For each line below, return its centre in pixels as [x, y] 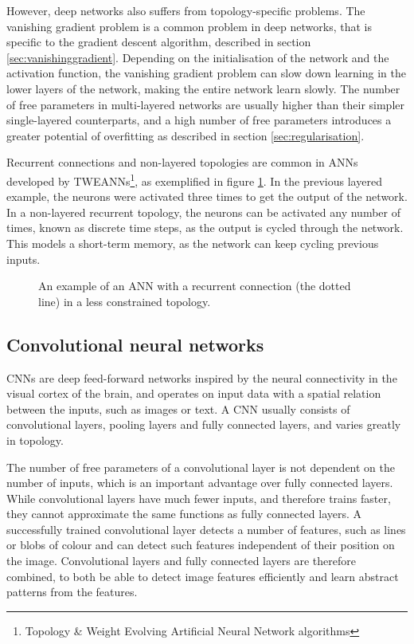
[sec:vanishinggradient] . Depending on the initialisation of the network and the [198, 57]
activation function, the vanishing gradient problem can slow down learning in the [206, 73]
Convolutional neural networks [135, 344]
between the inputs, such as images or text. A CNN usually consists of [178, 408]
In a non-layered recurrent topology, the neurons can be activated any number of [203, 212]
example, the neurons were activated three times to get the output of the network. [207, 196]
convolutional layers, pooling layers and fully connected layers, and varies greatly [204, 424]
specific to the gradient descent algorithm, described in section [159, 42]
